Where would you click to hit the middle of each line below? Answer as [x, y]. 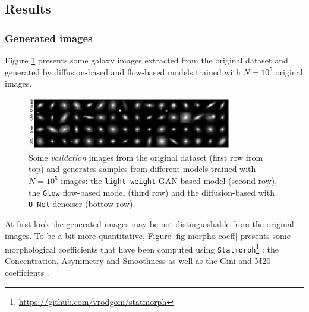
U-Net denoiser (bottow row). [82, 204]
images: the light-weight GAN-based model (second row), [169, 180]
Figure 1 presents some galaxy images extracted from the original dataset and [146, 60]
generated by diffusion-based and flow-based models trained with [123, 71]
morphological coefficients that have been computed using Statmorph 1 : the [142, 248]
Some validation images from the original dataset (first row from [146, 157]
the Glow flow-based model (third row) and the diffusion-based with [152, 192]
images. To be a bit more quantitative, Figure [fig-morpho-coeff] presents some [148, 235]
